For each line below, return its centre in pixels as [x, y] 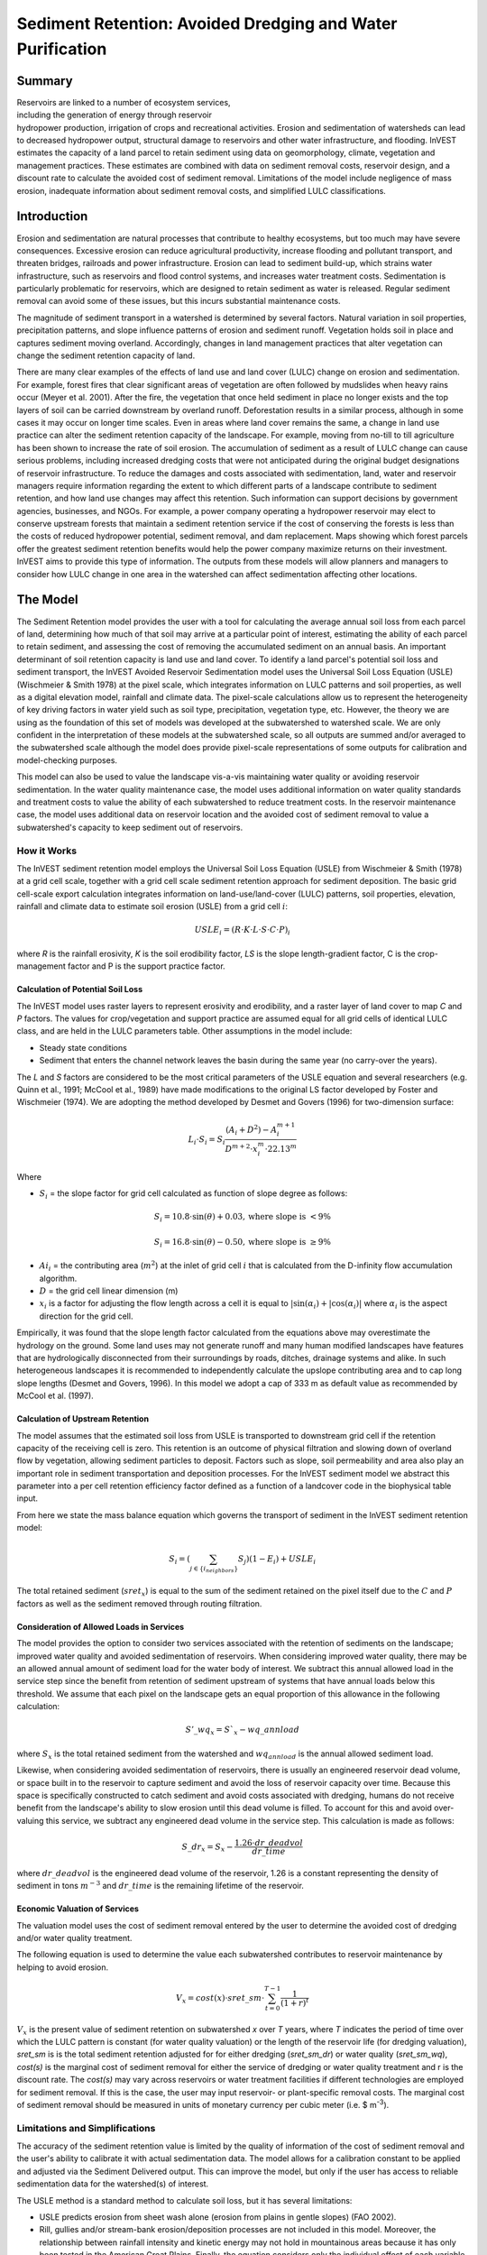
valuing [30, 1820]
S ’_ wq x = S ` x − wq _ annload [243, 1731]
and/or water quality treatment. [74, 1937]
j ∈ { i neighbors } [214, 1569]
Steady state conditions [83, 1047]
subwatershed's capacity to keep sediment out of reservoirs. [130, 827]
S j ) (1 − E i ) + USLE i [277, 1560]
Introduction [52, 216]
